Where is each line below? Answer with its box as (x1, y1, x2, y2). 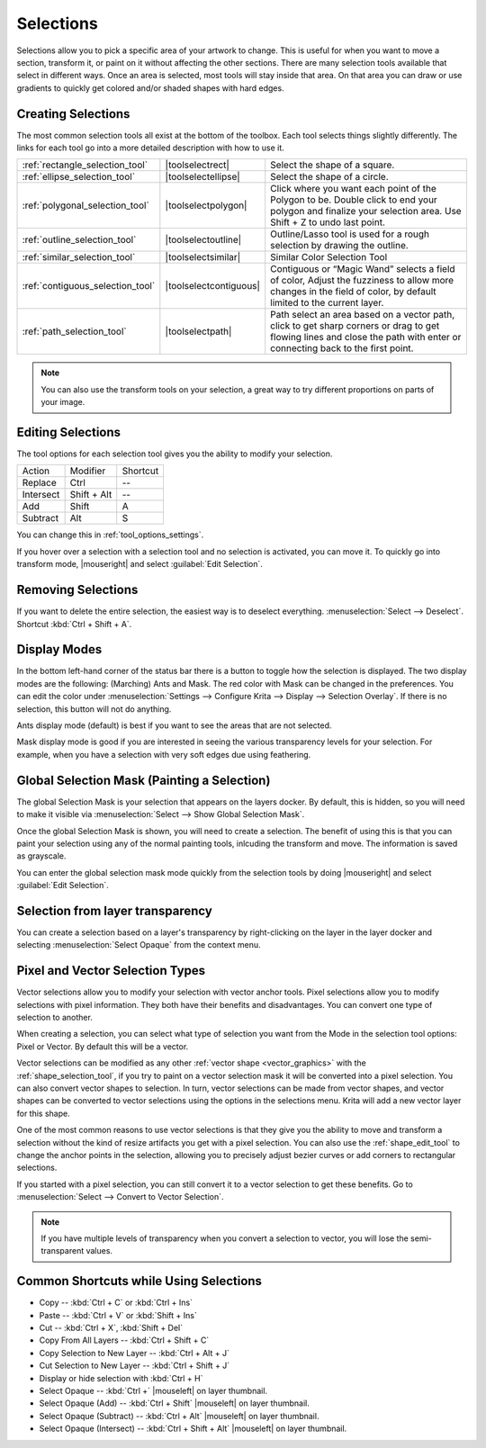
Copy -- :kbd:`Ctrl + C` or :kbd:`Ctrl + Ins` (39, 1297, 193, 1309)
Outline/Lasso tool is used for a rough (270, 228, 429, 240)
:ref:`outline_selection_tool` (22, 234, 137, 247)
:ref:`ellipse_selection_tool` (22, 171, 135, 184)
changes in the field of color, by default (270, 285, 436, 298)
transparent (40, 1246, 85, 1256)
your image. (40, 397, 85, 408)
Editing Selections (16, 425, 121, 440)
